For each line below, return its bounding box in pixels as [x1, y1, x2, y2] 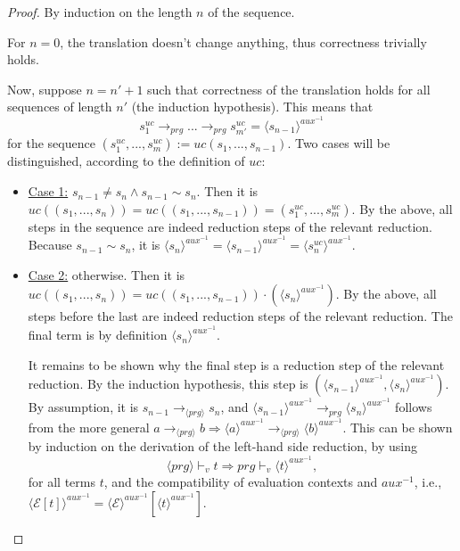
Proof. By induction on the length [7, 3, 193, 21]
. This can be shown [342, 417, 453, 436]
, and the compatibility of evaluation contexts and [103, 472, 378, 490]
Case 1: [28, 182, 69, 201]
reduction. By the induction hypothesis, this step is [28, 374, 308, 393]
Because [28, 235, 72, 254]
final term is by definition [28, 325, 168, 344]
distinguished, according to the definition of [7, 152, 245, 170]
